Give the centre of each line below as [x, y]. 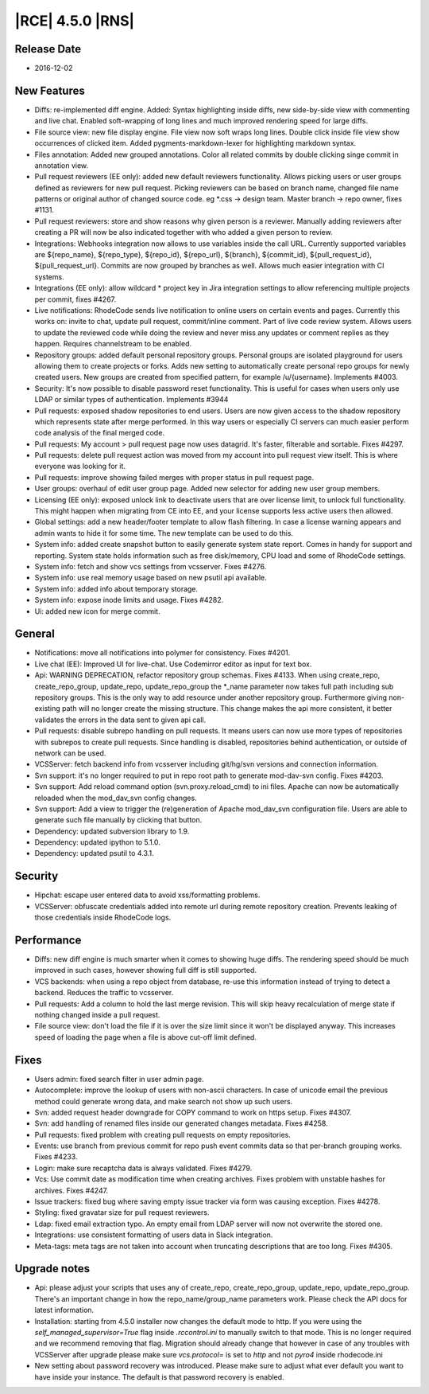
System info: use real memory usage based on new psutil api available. [151, 578]
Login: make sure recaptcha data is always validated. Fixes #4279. [143, 1168]
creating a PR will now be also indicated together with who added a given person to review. [184, 232]
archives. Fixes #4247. [71, 1190]
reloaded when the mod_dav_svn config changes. [116, 798]
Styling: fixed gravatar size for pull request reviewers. [122, 1212]
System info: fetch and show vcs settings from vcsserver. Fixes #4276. [151, 566]
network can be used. [70, 753]
